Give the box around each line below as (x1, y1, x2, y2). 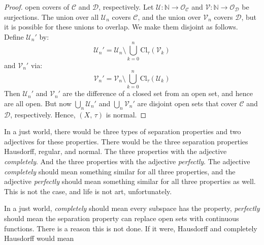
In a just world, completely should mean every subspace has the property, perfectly (4, 203, 260, 213)
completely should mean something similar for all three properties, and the (4, 166, 236, 176)
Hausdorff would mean (4, 233, 74, 243)
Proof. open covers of (4, 2, 70, 12)
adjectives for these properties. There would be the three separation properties (4, 136, 248, 146)
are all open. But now (4, 98, 72, 108)
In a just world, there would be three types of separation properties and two (4, 126, 241, 137)
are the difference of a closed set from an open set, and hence (62, 88, 253, 99)
